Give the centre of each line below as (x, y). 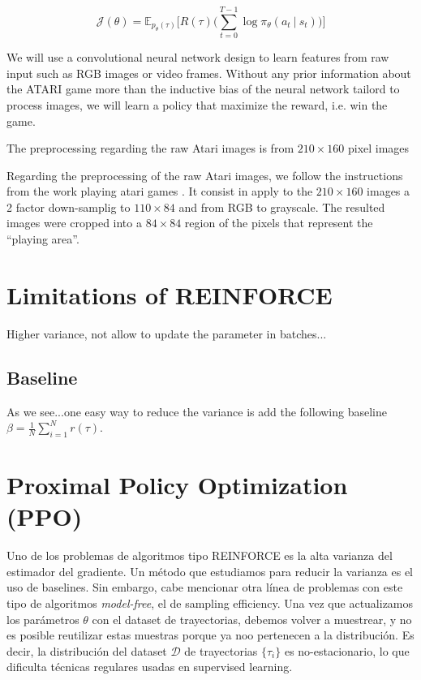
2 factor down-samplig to (69, 207)
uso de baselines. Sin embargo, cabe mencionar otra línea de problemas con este (205, 587)
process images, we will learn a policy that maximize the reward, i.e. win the (197, 104)
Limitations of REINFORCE (170, 294)
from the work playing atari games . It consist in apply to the (160, 191)
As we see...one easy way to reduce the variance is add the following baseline (197, 411)
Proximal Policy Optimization (177, 485)
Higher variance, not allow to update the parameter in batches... (167, 333)
